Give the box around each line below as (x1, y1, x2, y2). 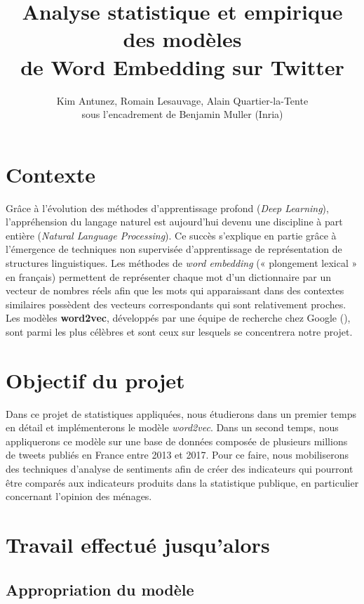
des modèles (123, 25, 242, 53)
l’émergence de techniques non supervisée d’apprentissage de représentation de (6, 242, 342, 256)
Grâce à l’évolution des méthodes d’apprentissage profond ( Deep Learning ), (6, 200, 329, 215)
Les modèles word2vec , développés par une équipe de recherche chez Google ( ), (6, 310, 351, 325)
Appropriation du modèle (6, 578, 194, 600)
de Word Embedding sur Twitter (20, 52, 344, 81)
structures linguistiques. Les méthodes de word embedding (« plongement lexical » (6, 256, 358, 270)
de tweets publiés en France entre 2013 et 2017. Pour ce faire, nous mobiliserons (6, 447, 349, 462)
